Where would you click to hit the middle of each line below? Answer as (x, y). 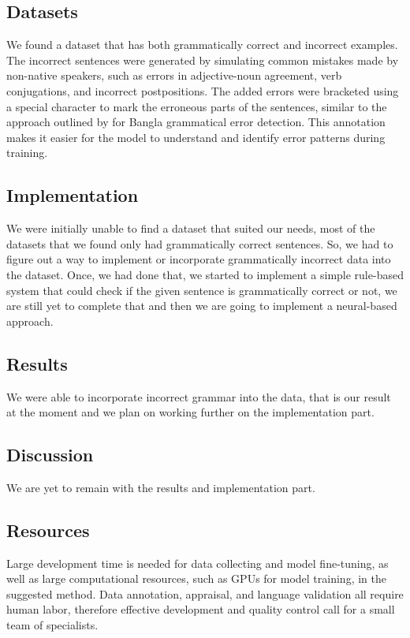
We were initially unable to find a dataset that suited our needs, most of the (191, 228)
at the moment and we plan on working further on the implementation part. (190, 412)
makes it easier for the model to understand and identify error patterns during (196, 137)
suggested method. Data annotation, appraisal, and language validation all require (205, 593)
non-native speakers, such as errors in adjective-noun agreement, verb (174, 75)
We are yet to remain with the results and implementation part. (161, 487)
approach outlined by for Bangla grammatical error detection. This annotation (196, 122)
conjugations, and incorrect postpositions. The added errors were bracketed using (203, 90)
